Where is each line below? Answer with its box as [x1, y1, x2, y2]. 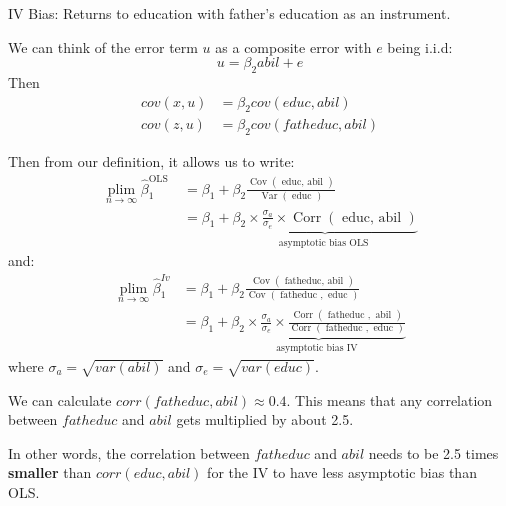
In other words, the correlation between [8, 442, 250, 463]
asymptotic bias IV [276, 343, 358, 354]
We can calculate [8, 389, 112, 410]
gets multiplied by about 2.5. [176, 409, 354, 430]
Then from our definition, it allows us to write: [8, 151, 295, 172]
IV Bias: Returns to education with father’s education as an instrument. [8, 3, 451, 23]
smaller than [8, 462, 92, 483]
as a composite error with [215, 36, 372, 57]
